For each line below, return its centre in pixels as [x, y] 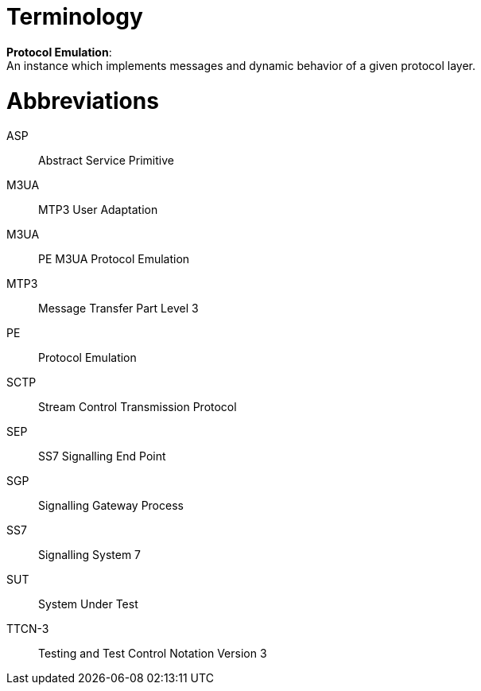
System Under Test [88, 604]
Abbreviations [83, 101]
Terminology [75, 17]
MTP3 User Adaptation [98, 210]
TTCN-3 [28, 629]
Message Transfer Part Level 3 [118, 309]
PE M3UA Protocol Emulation [114, 259]
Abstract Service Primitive [106, 161]
